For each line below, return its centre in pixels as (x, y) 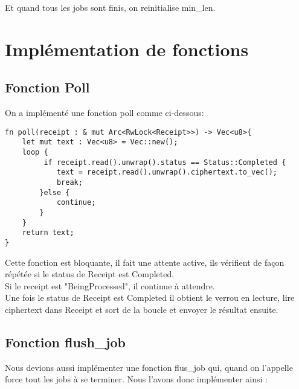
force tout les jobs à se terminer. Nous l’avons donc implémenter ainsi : (136, 379)
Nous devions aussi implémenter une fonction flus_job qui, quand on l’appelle (149, 367)
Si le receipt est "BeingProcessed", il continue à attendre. (110, 285)
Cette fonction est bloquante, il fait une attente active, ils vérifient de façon (145, 262)
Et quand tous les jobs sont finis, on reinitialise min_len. (110, 7)
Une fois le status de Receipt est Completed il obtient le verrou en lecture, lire (150, 297)
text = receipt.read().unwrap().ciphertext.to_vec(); (167, 172)
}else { (55, 192)
